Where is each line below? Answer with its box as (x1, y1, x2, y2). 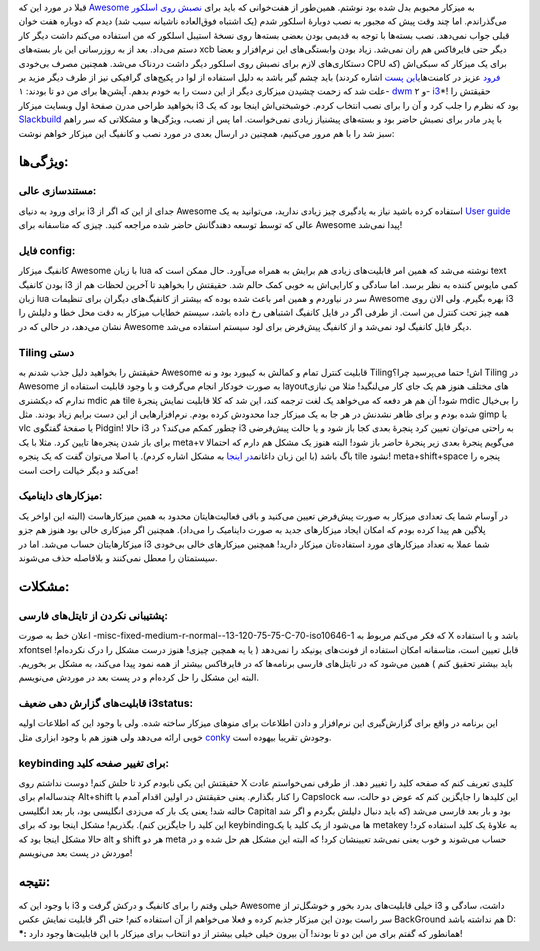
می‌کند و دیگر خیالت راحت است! (18, 464, 139, 476)
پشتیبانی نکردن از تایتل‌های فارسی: (18, 608, 169, 622)
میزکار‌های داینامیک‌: (18, 489, 103, 503)
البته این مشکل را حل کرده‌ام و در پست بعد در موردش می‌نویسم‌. (18, 671, 260, 684)
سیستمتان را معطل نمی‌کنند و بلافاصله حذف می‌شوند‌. (18, 551, 219, 564)
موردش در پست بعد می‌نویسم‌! (18, 846, 133, 859)
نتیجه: (18, 873, 51, 890)
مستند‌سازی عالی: (18, 184, 97, 198)
